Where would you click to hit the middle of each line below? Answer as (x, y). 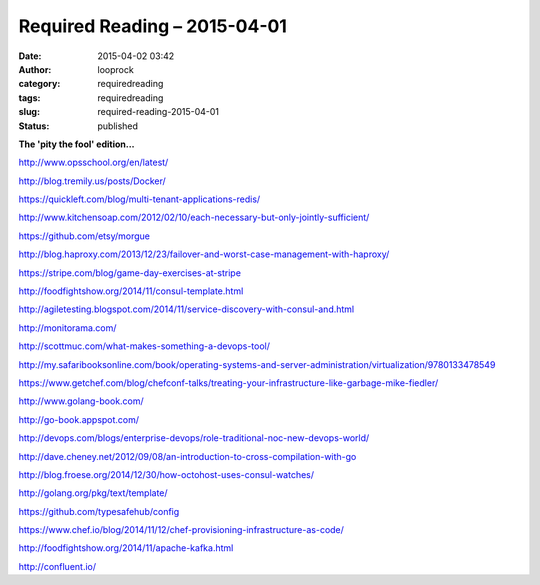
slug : (29, 112)
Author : (35, 69)
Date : (30, 56)
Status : (34, 126)
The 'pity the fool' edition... (76, 144)
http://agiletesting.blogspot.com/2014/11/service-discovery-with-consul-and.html (186, 309)
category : (39, 84)
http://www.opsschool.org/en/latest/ (93, 162)
